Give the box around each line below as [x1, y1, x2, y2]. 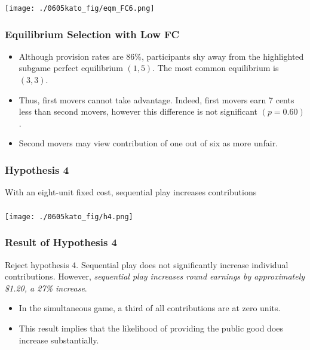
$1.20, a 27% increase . [5, 281, 87, 294]
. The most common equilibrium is [152, 62, 279, 74]
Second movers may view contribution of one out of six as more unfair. [19, 137, 278, 149]
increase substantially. [19, 333, 99, 346]
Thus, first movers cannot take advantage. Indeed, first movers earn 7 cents [19, 93, 294, 106]
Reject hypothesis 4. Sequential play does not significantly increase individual [5, 258, 288, 271]
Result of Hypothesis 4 [5, 235, 118, 250]
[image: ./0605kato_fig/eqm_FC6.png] [5, 4, 155, 13]
